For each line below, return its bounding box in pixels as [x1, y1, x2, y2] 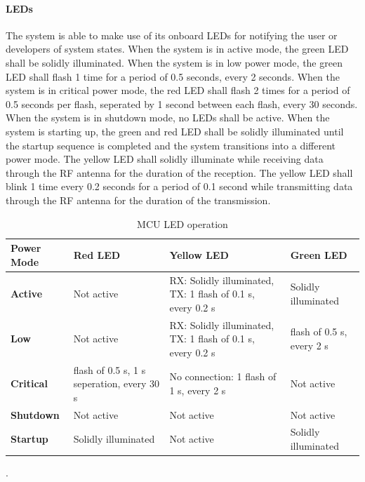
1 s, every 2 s [169, 383, 226, 397]
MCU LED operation [137, 216, 228, 231]
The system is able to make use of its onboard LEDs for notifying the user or [6, 27, 338, 42]
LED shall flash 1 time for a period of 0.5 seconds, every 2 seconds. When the [6, 69, 340, 83]
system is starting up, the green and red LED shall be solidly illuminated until [6, 123, 344, 138]
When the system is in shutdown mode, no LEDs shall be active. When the [6, 110, 330, 125]
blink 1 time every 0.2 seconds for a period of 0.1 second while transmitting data [6, 179, 353, 194]
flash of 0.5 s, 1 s [73, 362, 146, 377]
